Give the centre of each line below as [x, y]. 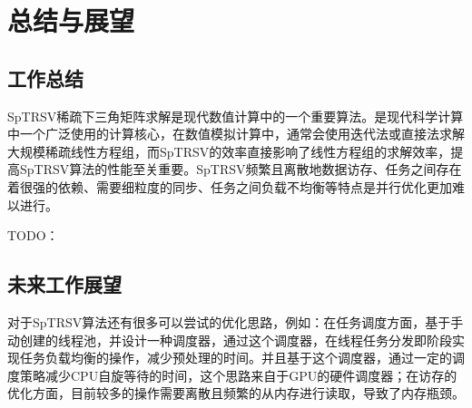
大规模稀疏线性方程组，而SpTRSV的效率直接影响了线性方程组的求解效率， [229, 151]
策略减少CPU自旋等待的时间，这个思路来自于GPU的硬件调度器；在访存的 [238, 375]
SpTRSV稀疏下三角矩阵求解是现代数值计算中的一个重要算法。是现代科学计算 [236, 116]
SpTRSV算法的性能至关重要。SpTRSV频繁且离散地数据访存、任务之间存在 [241, 169]
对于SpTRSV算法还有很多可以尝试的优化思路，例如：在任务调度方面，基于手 [236, 321]
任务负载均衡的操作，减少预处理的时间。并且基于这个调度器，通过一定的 [236, 358]
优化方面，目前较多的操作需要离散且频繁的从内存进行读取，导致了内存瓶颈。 [236, 393]
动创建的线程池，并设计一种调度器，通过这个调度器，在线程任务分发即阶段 [230, 340]
